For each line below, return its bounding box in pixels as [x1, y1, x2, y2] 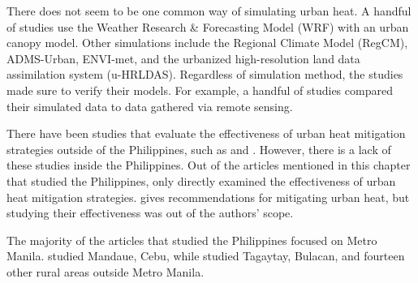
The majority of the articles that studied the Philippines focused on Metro [6, 231, 377, 248]
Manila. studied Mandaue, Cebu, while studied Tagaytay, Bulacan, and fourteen [6, 247, 405, 264]
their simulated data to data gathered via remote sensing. [6, 97, 293, 114]
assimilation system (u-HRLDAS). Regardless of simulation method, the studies [6, 66, 403, 83]
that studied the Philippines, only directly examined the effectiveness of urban [6, 172, 396, 189]
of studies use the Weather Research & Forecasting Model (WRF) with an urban [6, 18, 409, 35]
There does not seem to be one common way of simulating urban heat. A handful [6, 2, 412, 19]
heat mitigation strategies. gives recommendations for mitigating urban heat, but [6, 188, 410, 205]
